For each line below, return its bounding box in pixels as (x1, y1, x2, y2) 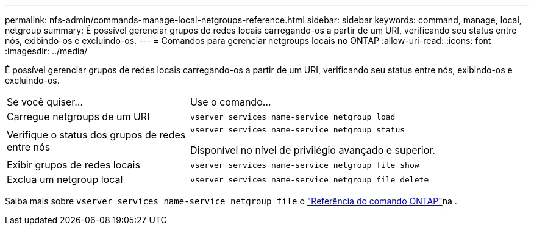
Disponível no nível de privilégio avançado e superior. (190, 144, 435, 156)
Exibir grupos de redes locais (7, 159, 140, 171)
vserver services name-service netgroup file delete (190, 174, 429, 184)
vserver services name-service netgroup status (190, 125, 405, 134)
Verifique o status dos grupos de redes (7, 128, 186, 141)
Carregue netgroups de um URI (7, 110, 150, 123)
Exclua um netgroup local (7, 173, 123, 185)
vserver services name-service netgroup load (190, 112, 396, 121)
